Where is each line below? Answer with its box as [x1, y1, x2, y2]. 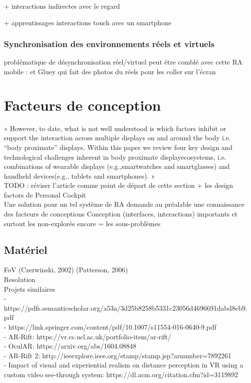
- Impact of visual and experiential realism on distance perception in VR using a [4, 360, 243, 370]
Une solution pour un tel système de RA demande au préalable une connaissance [4, 199, 245, 209]
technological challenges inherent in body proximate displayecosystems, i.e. [4, 151, 226, 162]
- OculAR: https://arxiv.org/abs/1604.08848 [4, 341, 136, 351]
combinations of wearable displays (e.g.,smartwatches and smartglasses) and [4, 161, 230, 171]
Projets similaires [4, 283, 55, 294]
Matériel [4, 242, 48, 257]
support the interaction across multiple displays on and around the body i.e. [4, 133, 231, 143]
